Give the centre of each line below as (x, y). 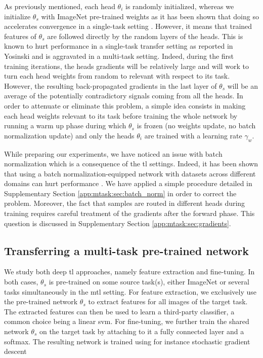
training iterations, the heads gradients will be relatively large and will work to (126, 66)
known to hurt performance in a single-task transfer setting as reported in (119, 46)
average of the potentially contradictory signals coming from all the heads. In (124, 96)
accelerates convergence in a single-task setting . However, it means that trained (128, 26)
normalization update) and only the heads (69, 135)
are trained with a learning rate (193, 135)
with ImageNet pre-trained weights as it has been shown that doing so (150, 16)
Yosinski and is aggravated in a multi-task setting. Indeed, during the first (119, 56)
